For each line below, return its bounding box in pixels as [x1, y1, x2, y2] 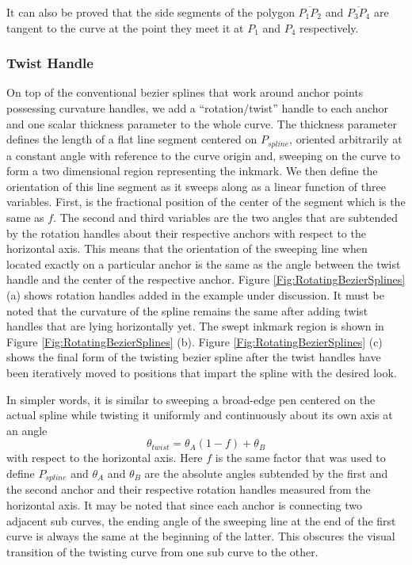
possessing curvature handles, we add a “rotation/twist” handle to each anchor [6, 100, 389, 116]
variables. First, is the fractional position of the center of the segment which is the [6, 193, 406, 210]
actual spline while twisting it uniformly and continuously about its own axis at [6, 407, 393, 423]
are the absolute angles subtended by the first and [144, 464, 388, 481]
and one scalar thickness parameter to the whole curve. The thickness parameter [6, 115, 397, 132]
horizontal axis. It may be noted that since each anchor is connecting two [6, 496, 363, 513]
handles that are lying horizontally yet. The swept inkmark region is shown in [6, 318, 384, 334]
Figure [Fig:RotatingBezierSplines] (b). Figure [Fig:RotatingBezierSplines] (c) [6, 333, 383, 349]
